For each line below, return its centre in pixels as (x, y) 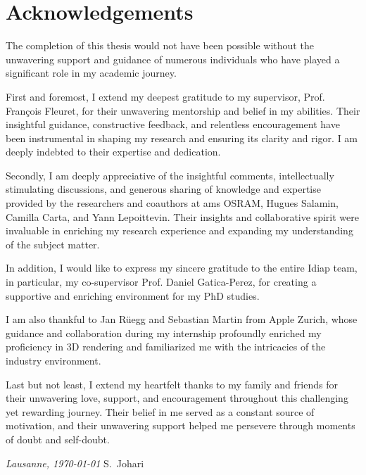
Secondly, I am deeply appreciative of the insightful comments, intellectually (170, 175)
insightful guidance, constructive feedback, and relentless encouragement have (173, 124)
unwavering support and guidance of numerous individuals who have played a (173, 59)
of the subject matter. (53, 244)
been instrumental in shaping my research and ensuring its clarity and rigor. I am (182, 138)
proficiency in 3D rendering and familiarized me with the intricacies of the (166, 347)
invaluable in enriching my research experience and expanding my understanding (179, 230)
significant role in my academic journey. (91, 73)
